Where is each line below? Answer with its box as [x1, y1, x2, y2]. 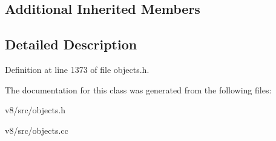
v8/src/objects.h [5, 104, 66, 116]
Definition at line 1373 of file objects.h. [5, 63, 149, 75]
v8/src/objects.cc [5, 124, 68, 136]
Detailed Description [5, 35, 137, 54]
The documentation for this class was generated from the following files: [5, 83, 272, 96]
